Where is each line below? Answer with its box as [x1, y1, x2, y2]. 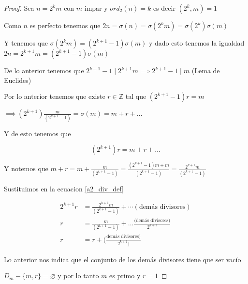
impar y [84, 3, 108, 13]
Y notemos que [4, 163, 48, 174]
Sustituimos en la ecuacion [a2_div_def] [4, 183, 124, 193]
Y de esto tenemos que [4, 128, 71, 138]
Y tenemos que [4, 38, 48, 47]
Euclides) [4, 75, 31, 85]
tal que [125, 91, 146, 101]
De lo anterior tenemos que [4, 65, 84, 75]
